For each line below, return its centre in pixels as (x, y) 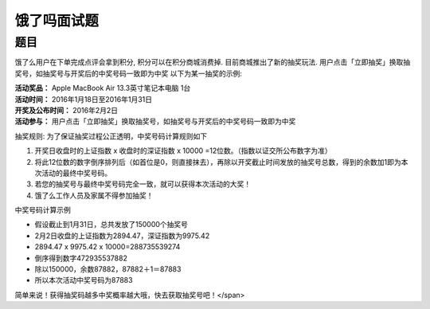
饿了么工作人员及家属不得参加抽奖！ (94, 195)
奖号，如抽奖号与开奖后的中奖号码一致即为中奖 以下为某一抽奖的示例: (128, 73)
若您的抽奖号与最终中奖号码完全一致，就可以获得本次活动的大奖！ (143, 184)
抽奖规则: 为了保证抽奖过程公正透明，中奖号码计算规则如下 (111, 136)
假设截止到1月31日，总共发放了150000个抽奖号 (111, 225)
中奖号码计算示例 (43, 210)
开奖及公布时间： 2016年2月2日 (66, 110)
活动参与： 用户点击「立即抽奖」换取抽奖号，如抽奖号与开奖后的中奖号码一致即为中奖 (155, 121)
